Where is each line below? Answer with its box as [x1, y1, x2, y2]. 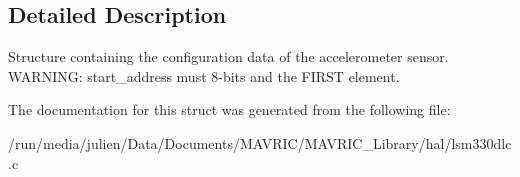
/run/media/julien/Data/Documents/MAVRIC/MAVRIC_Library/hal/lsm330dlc [8, 132, 512, 153]
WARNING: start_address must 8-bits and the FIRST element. [8, 65, 400, 86]
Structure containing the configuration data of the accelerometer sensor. [8, 46, 449, 67]
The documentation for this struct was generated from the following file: [8, 99, 451, 120]
